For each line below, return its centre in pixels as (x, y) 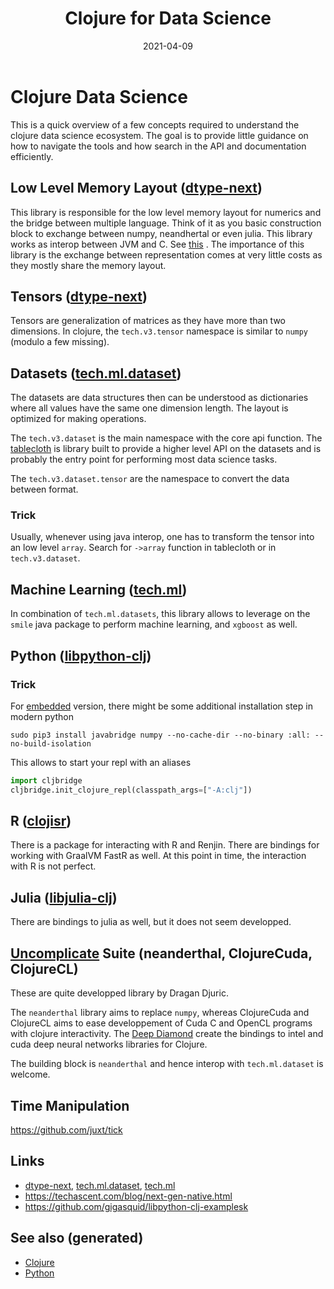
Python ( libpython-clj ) (81, 655)
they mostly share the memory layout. (88, 265)
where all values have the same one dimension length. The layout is (149, 408)
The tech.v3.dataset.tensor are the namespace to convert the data (150, 479)
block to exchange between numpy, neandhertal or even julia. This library (161, 233)
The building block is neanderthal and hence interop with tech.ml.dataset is (167, 1064)
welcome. (30, 1074)
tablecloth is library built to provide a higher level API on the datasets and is (166, 449)
